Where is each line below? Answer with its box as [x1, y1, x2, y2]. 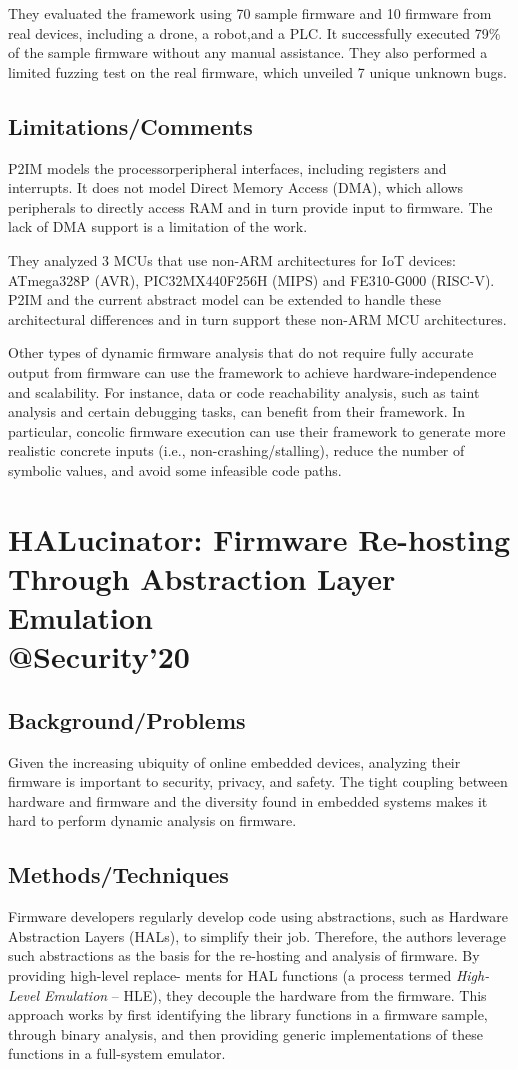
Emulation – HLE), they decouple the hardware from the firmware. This [43, 984, 487, 1005]
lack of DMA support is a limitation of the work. [8, 216, 308, 237]
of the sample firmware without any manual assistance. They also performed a [8, 42, 488, 63]
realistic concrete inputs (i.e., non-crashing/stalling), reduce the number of [8, 440, 465, 461]
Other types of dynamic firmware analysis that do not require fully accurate [8, 342, 474, 363]
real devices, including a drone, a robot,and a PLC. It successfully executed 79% [8, 22, 501, 43]
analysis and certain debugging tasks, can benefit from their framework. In [8, 401, 466, 422]
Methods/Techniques [8, 859, 229, 890]
